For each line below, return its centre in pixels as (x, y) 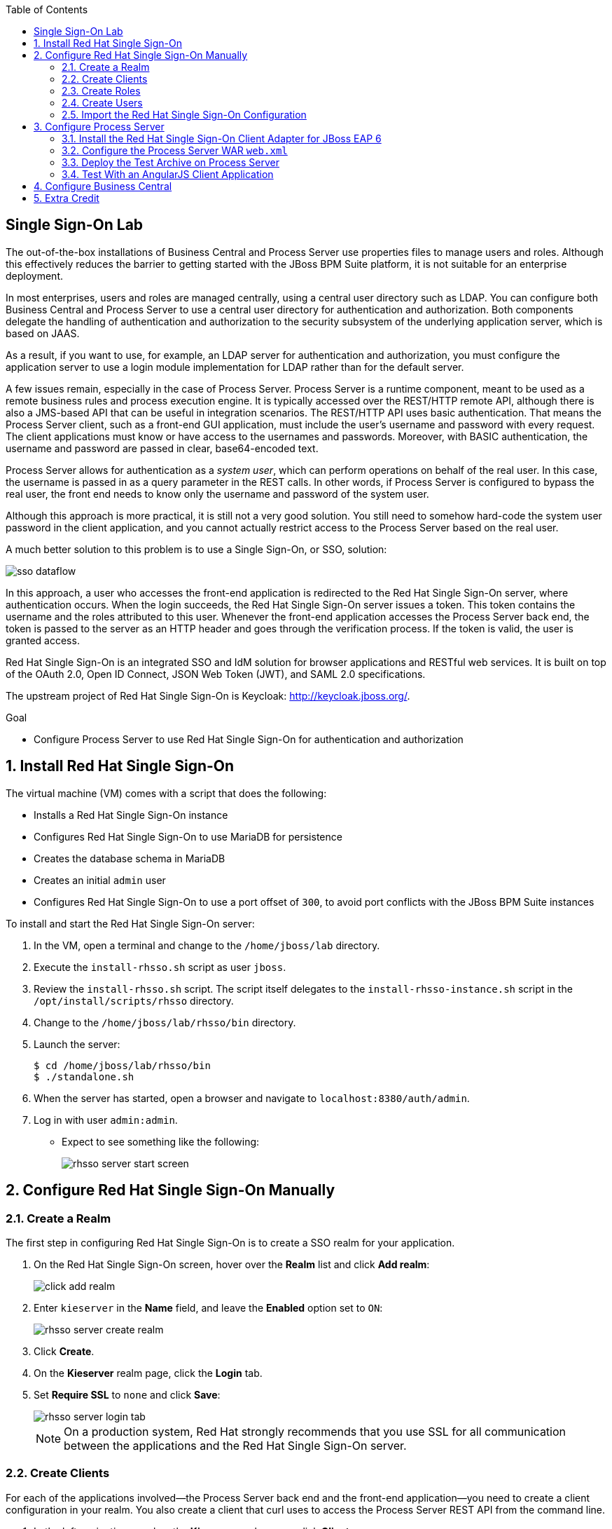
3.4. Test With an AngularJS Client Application (168, 174)
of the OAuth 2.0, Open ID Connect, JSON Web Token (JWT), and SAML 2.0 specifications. (216, 674)
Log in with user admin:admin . (106, 1120)
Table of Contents (47, 9)
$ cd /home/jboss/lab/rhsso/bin (122, 1065)
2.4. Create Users (102, 103)
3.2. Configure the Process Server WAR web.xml (175, 150)
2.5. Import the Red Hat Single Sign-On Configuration (184, 115)
